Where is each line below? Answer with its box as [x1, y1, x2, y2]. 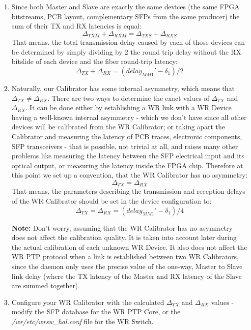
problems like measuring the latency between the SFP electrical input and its [11, 150, 245, 161]
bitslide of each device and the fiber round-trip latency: [11, 56, 178, 66]
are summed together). [11, 280, 80, 291]
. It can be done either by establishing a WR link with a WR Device [25, 102, 232, 113]
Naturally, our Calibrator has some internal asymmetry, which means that [11, 83, 235, 93]
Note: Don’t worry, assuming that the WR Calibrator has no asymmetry [11, 222, 233, 233]
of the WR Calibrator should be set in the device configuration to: [11, 196, 212, 206]
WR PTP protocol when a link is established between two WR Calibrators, [11, 251, 239, 262]
